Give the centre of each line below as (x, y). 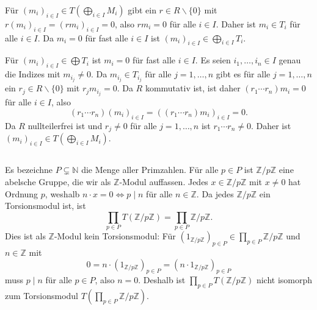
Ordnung (22, 193)
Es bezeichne (29, 170)
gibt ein (142, 10)
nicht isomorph (284, 280)
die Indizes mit (33, 74)
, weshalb (62, 193)
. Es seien (213, 60)
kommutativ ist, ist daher (193, 88)
